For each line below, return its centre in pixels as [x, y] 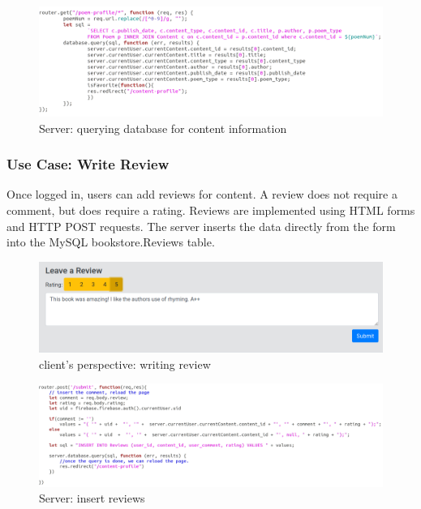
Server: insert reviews [92, 498]
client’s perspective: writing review [125, 364]
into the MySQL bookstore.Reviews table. [111, 242]
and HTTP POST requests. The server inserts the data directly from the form [201, 226]
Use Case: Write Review [88, 164]
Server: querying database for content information [163, 128]
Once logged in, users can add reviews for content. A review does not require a [202, 194]
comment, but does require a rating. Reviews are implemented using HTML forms [211, 210]
